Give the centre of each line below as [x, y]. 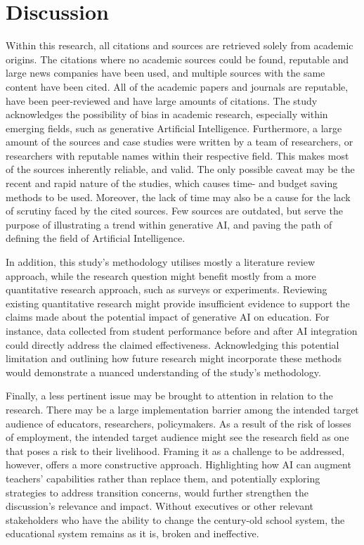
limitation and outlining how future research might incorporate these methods [174, 358]
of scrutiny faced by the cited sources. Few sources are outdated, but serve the [174, 211]
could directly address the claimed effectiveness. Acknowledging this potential [173, 344]
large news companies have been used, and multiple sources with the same [165, 73]
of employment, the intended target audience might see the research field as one [177, 437]
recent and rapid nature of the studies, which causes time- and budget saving [172, 183]
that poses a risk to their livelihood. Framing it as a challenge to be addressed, [175, 450]
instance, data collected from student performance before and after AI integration [182, 331]
